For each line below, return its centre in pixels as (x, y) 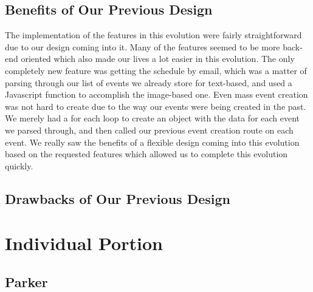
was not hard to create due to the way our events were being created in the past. (156, 106)
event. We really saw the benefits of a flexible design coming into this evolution (152, 142)
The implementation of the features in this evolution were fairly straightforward (153, 35)
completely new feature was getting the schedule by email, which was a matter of (156, 70)
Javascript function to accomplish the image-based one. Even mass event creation (156, 94)
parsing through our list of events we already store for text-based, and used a (149, 82)
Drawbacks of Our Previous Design (118, 198)
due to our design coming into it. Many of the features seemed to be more (143, 46)
